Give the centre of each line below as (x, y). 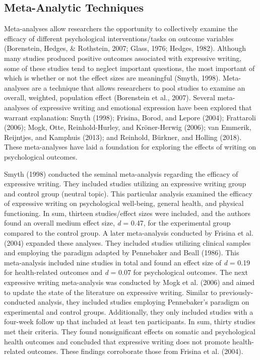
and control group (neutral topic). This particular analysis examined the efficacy (128, 193)
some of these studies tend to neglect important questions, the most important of (129, 68)
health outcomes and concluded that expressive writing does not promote (117, 341)
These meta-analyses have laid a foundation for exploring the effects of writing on (130, 147)
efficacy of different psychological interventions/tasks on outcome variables (119, 38)
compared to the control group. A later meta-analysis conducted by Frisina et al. (129, 233)
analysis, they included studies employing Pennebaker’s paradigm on (143, 302)
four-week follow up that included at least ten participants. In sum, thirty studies (130, 321)
